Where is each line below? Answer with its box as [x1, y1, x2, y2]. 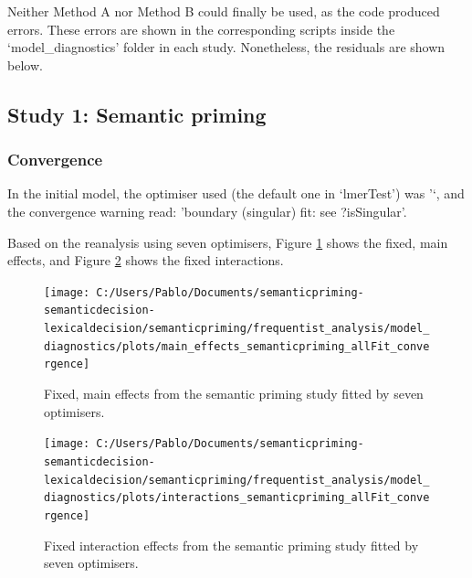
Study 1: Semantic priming [7, 100, 267, 128]
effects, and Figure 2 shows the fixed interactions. [7, 251, 284, 270]
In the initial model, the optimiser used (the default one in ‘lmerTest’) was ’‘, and [7, 184, 465, 203]
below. [7, 55, 43, 74]
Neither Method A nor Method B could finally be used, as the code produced [7, 2, 440, 20]
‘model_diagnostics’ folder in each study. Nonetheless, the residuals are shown [7, 37, 446, 57]
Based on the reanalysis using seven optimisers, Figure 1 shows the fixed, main [7, 232, 448, 252]
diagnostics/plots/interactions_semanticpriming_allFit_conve [44, 491, 430, 505]
